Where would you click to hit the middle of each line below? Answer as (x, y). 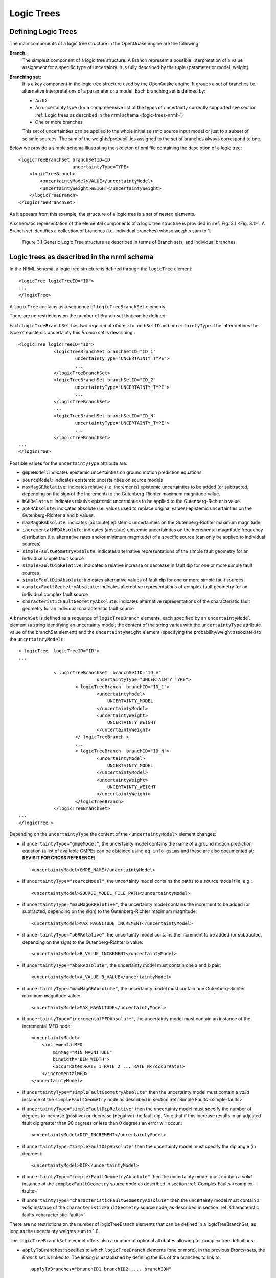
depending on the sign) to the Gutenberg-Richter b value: (83, 942)
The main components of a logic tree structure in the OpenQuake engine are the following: (105, 44)
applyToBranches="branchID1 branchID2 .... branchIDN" (101, 1269)
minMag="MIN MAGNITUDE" (83, 1052)
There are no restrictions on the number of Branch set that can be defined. (88, 316)
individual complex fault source (55, 594)
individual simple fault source (53, 558)
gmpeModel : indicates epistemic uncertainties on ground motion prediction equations (112, 472)
